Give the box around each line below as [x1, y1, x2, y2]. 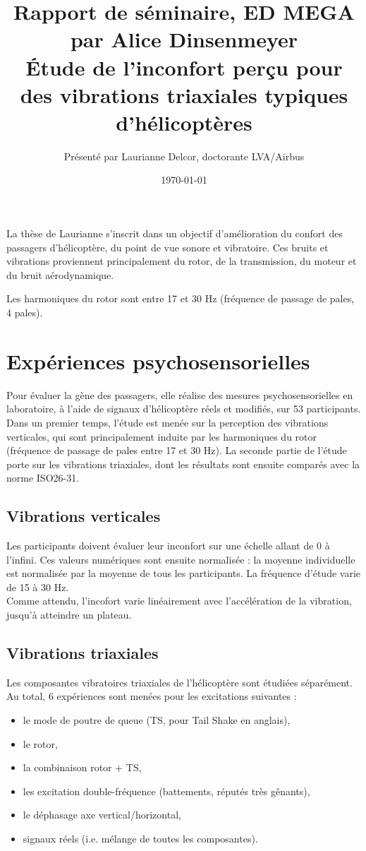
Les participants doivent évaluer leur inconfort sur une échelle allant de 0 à [6, 538, 330, 553]
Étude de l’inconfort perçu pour [25, 52, 343, 81]
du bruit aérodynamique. [6, 267, 114, 282]
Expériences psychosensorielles [6, 346, 310, 375]
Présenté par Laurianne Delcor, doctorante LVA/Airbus [63, 148, 305, 163]
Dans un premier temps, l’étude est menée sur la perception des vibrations [6, 415, 329, 429]
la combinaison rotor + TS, [23, 760, 142, 775]
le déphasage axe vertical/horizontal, [23, 807, 181, 822]
